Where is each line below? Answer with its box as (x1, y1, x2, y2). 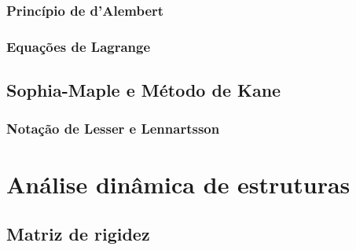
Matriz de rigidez (6, 222, 150, 246)
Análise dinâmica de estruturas (6, 167, 350, 200)
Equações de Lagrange (6, 36, 151, 56)
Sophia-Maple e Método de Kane (6, 78, 281, 102)
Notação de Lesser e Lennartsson (6, 119, 220, 138)
